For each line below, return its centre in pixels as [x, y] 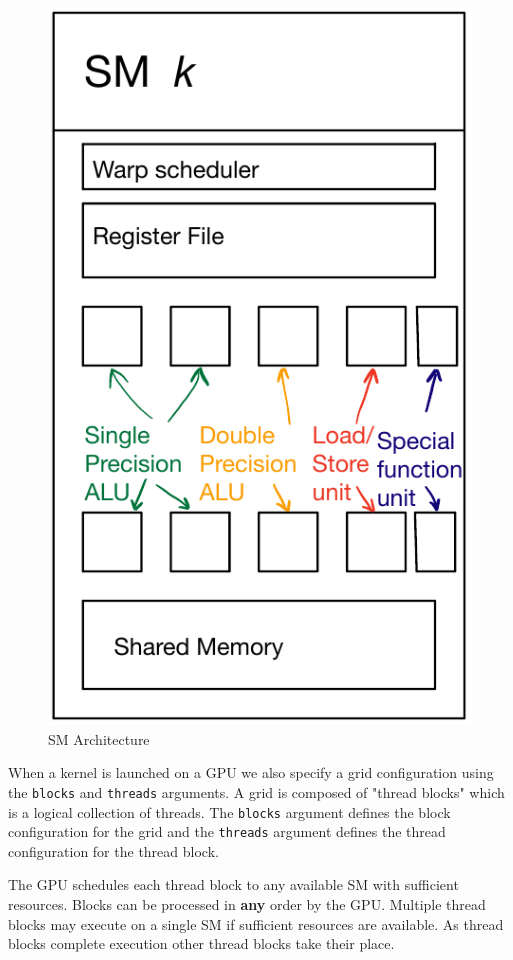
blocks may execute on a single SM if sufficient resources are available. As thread [256, 923]
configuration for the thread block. [113, 850]
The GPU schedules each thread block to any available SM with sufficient [233, 884]
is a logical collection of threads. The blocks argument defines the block [229, 811]
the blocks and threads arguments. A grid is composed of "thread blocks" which [256, 791]
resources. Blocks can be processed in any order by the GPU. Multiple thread [247, 904]
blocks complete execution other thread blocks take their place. [201, 943]
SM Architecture [99, 738]
